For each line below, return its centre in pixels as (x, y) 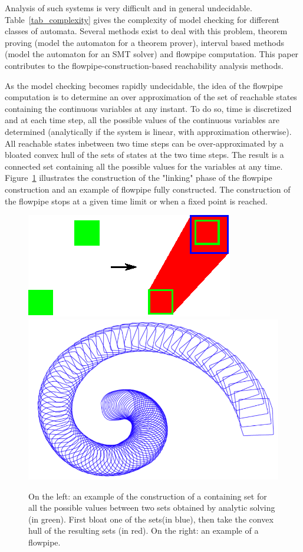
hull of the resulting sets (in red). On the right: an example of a (144, 530)
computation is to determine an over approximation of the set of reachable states (151, 97)
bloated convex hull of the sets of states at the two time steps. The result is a (144, 155)
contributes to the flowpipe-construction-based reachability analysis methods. (144, 65)
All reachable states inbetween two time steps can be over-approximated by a (144, 143)
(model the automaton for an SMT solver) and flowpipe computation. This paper (152, 54)
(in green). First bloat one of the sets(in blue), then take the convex (151, 519)
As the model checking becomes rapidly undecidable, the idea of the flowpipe (144, 85)
